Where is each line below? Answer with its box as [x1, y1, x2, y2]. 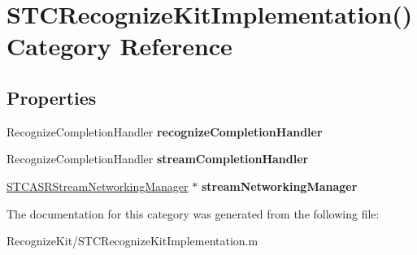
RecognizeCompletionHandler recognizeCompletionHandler [7, 123, 323, 140]
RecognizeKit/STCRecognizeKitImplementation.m [7, 232, 258, 249]
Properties [7, 84, 97, 110]
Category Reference [7, 29, 232, 63]
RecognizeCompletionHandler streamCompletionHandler [7, 150, 309, 167]
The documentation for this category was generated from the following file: [7, 205, 380, 222]
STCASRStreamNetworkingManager [7, 177, 189, 194]
